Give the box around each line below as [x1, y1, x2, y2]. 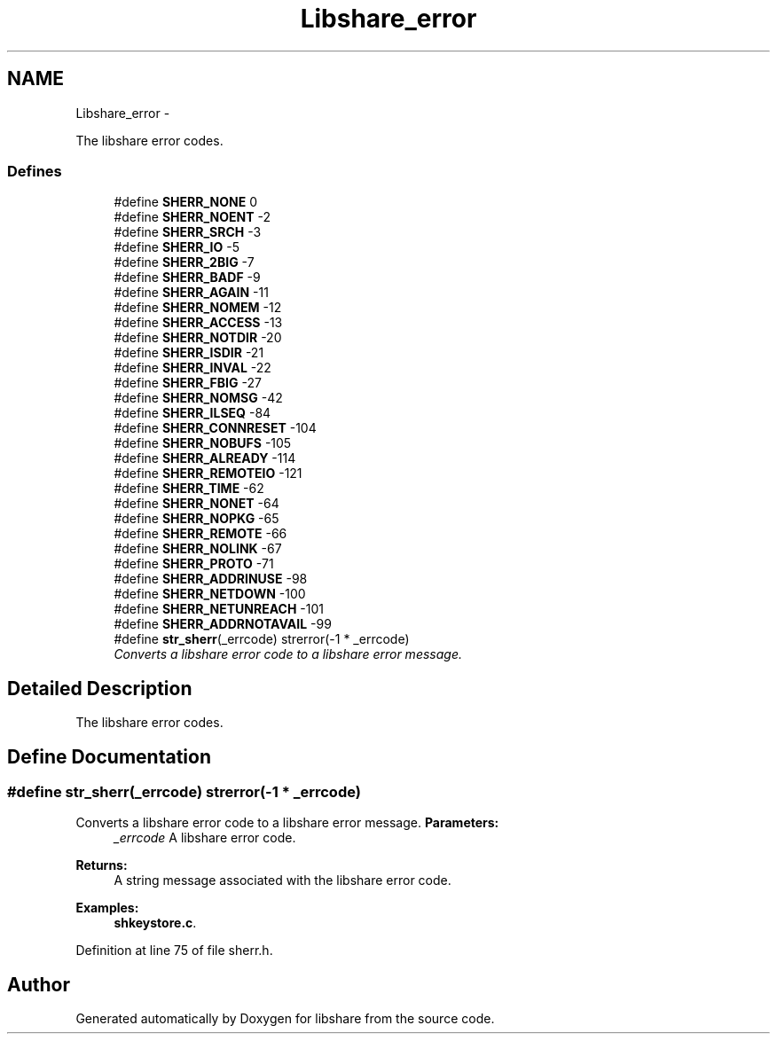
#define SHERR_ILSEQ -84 [114, 405, 271, 421]
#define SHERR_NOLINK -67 [114, 541, 282, 557]
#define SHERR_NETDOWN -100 [114, 586, 306, 602]
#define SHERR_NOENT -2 [114, 209, 271, 225]
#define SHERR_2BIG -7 [114, 254, 255, 270]
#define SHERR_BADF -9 [114, 270, 261, 286]
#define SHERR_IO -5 [114, 239, 239, 255]
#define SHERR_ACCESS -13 [114, 315, 283, 331]
